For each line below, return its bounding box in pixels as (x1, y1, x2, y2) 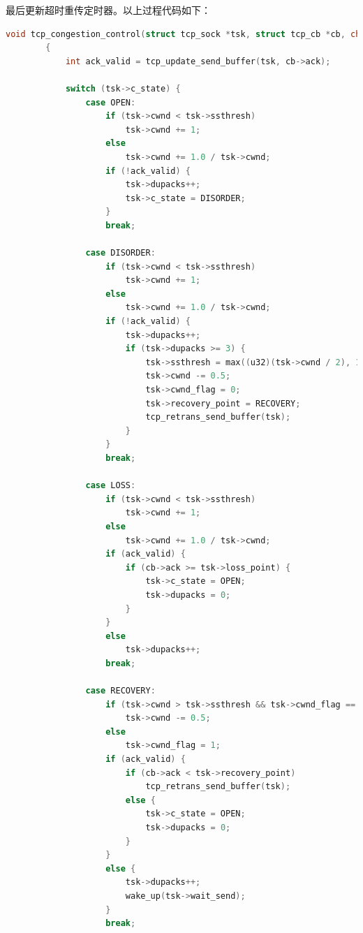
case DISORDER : (85, 248, 156, 258)
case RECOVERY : (85, 686, 156, 696)
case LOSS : (85, 480, 136, 491)
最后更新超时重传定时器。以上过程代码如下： (6, 3, 211, 17)
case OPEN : (85, 97, 136, 108)
